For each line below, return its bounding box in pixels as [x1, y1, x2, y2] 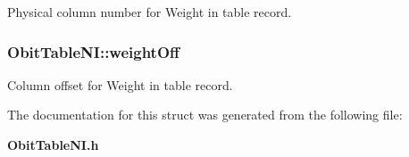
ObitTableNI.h [7, 136, 99, 153]
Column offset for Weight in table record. [7, 75, 233, 94]
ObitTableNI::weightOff [7, 40, 180, 62]
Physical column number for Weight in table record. [7, 3, 292, 21]
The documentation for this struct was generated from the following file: [7, 105, 403, 124]
